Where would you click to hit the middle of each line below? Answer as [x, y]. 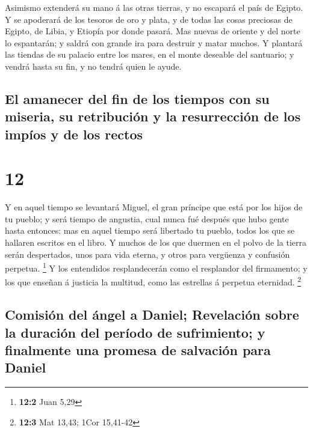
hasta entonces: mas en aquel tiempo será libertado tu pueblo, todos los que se [150, 230]
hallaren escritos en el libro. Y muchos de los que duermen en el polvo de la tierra [156, 242]
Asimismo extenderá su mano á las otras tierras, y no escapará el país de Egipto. [154, 7]
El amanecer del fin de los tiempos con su [137, 98]
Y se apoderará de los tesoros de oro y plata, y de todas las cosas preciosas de [149, 19]
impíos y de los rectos [74, 134]
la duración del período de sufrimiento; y [135, 332]
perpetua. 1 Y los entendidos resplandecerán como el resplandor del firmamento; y [156, 267]
